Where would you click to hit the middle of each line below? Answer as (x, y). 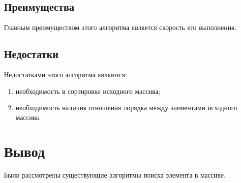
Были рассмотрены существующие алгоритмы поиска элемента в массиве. (115, 174)
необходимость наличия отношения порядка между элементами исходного (126, 107)
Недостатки (31, 54)
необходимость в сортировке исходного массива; (88, 91)
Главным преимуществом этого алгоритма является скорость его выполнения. (120, 27)
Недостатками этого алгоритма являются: (66, 74)
